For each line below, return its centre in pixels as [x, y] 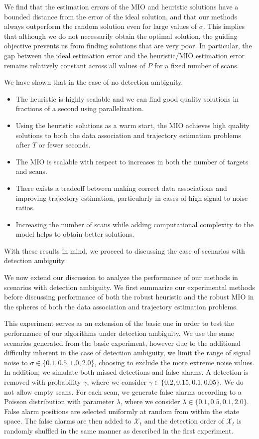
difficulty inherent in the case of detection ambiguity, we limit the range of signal [128, 353]
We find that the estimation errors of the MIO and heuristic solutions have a [121, 6]
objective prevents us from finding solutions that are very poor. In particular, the [128, 46]
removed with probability [43, 382]
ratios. [25, 208]
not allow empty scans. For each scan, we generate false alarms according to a [123, 391]
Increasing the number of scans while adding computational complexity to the [134, 224]
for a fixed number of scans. [196, 65]
